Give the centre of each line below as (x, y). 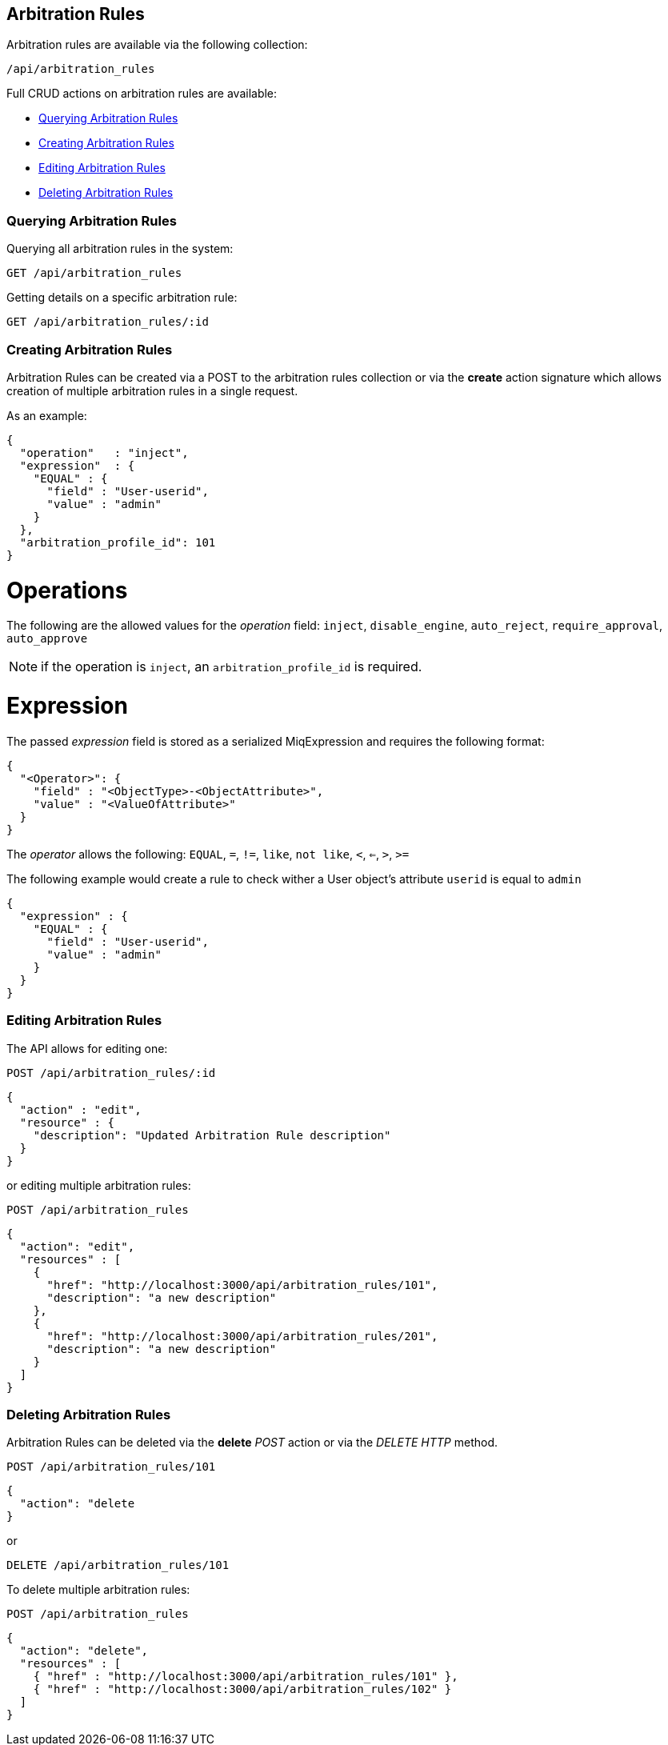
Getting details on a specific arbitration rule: (122, 298)
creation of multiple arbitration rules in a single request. (152, 390)
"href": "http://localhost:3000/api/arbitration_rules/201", (242, 1336)
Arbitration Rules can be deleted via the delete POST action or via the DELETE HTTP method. (252, 1443)
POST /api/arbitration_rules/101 (111, 1467)
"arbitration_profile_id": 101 (118, 542)
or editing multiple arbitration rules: (99, 1185)
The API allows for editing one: (87, 1048)
